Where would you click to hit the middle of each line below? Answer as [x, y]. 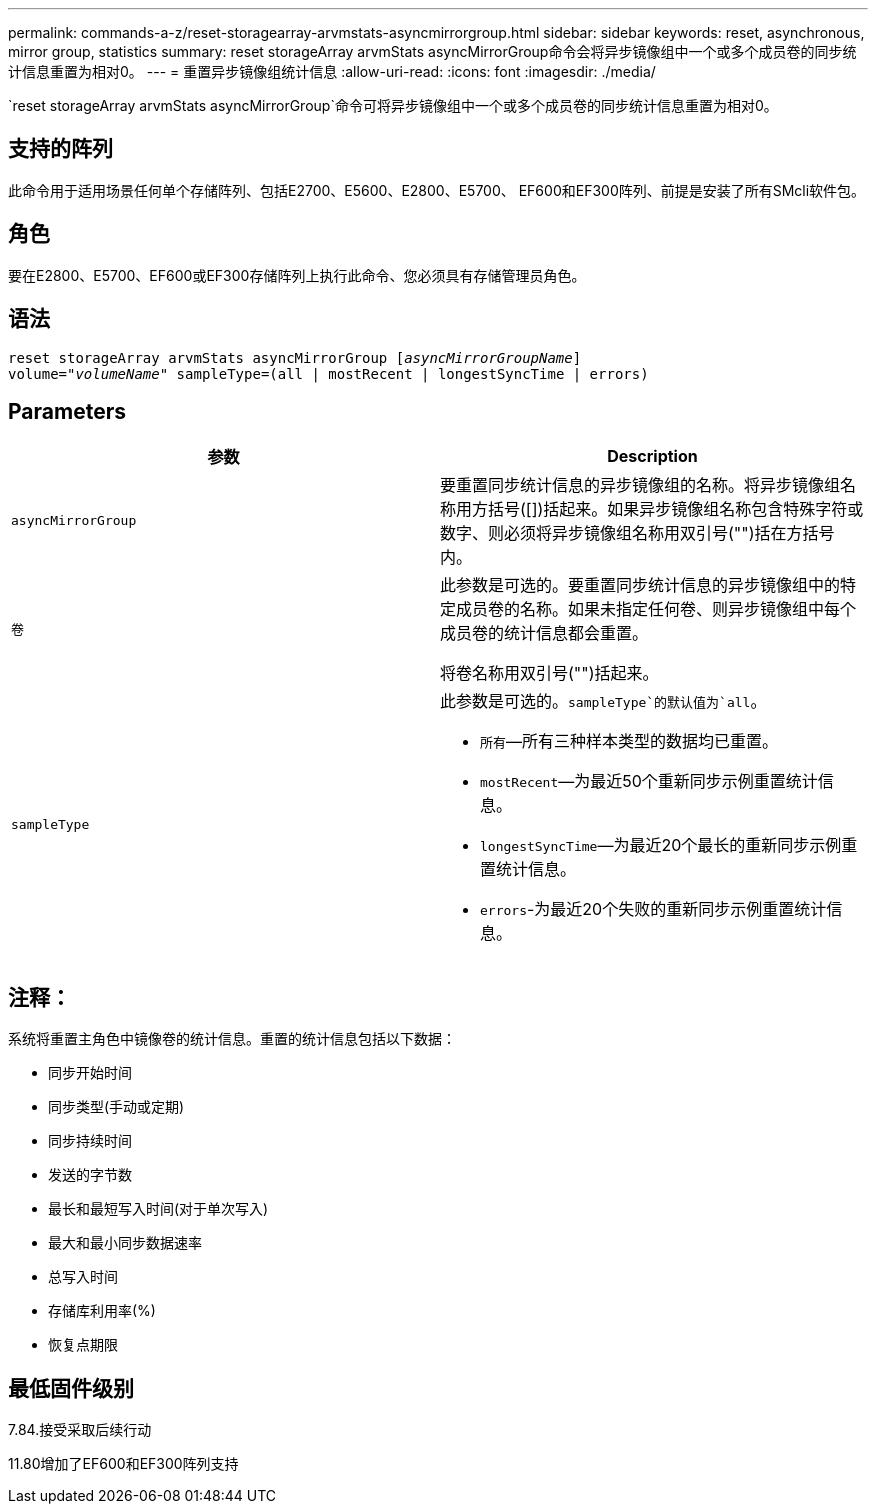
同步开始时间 [90, 1073]
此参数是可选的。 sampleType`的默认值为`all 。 [603, 701]
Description [652, 456]
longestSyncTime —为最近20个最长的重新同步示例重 [669, 845]
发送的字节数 [90, 1175]
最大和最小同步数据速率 [125, 1243]
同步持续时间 [90, 1141]
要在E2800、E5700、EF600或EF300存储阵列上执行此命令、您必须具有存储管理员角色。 [297, 275]
